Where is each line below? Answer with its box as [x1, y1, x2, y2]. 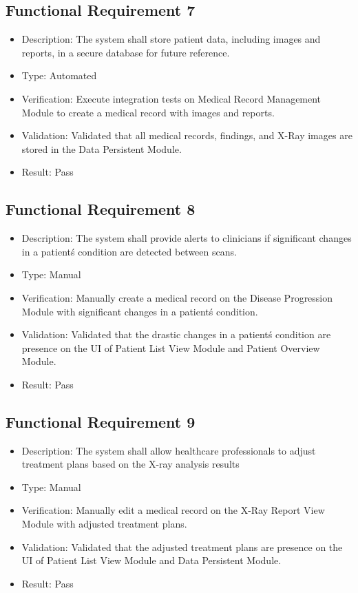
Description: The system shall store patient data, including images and [21, 32, 321, 46]
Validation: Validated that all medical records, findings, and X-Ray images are [21, 128, 352, 143]
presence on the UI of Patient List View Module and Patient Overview [21, 340, 320, 355]
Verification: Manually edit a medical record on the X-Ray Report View [21, 503, 325, 517]
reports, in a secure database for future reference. [21, 45, 230, 59]
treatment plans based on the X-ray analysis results [21, 457, 240, 471]
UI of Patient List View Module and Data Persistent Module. [21, 553, 282, 568]
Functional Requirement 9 [6, 410, 196, 432]
